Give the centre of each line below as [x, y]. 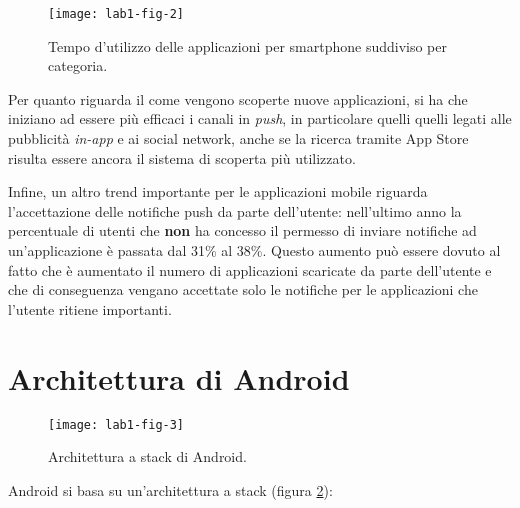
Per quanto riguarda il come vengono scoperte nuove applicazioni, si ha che [238, 98]
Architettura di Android [179, 377]
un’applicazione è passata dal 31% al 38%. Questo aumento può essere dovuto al [254, 250]
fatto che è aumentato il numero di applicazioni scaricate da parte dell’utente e [250, 269]
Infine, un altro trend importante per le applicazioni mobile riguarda [218, 191]
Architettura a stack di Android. [147, 456]
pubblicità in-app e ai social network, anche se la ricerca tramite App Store [238, 138]
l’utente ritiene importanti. [90, 308]
